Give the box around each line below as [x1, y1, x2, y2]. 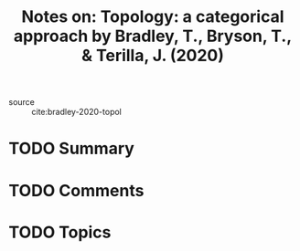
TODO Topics [8, 222, 112, 243]
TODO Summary [8, 139, 134, 159]
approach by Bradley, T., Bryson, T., [13, 26, 293, 47]
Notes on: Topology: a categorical [21, 6, 284, 27]
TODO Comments [8, 180, 145, 201]
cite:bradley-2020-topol [31, 107, 123, 118]
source [8, 97, 36, 108]
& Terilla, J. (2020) [80, 46, 225, 66]
